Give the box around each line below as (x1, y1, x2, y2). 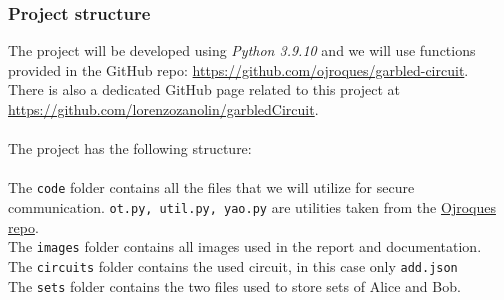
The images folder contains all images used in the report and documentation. (8, 236, 482, 257)
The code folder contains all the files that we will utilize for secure (8, 177, 415, 198)
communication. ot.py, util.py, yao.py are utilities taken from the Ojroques (8, 197, 496, 218)
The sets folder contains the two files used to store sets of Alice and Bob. (8, 275, 461, 296)
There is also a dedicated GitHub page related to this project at (8, 79, 401, 100)
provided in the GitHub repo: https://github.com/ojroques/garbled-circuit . (8, 59, 469, 80)
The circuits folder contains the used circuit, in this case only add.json (8, 255, 458, 276)
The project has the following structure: (8, 138, 252, 159)
